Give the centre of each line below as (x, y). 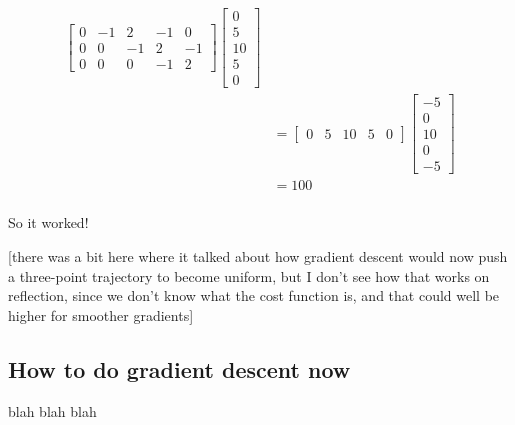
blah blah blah (52, 410)
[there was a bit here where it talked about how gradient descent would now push (258, 256)
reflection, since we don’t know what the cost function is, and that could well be (254, 295)
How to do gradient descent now (179, 368)
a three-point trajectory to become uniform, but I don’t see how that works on (249, 275)
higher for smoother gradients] (101, 314)
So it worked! (48, 222)
